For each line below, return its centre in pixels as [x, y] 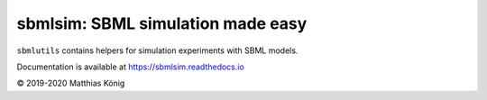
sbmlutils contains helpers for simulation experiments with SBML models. [157, 50]
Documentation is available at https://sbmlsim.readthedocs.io [131, 67]
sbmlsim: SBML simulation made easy [162, 23]
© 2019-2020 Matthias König [71, 83]
